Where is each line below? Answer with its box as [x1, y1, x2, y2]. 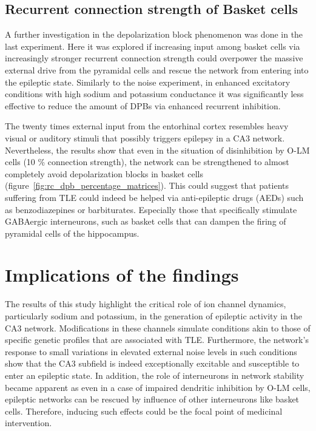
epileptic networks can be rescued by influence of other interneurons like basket [5, 393, 300, 406]
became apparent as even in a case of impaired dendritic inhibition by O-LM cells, [5, 381, 311, 393]
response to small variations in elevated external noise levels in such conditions [5, 345, 297, 358]
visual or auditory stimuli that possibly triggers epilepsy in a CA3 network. [5, 131, 285, 144]
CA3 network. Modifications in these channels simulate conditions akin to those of [5, 321, 311, 334]
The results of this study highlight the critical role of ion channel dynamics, [5, 297, 286, 310]
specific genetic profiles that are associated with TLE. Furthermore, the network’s [5, 333, 309, 346]
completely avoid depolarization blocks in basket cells [5, 167, 203, 180]
